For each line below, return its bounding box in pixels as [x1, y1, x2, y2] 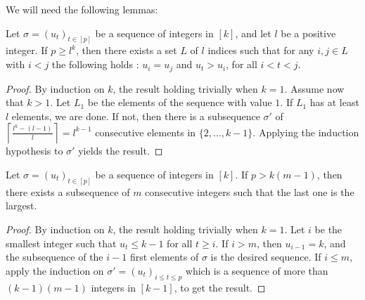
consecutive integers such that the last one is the [145, 184, 354, 199]
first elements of [129, 249, 199, 264]
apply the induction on [6, 263, 104, 278]
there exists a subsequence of [6, 184, 130, 199]
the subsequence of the [6, 249, 103, 264]
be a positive [281, 25, 336, 40]
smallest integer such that [6, 235, 117, 250]
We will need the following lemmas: [6, 2, 158, 16]
